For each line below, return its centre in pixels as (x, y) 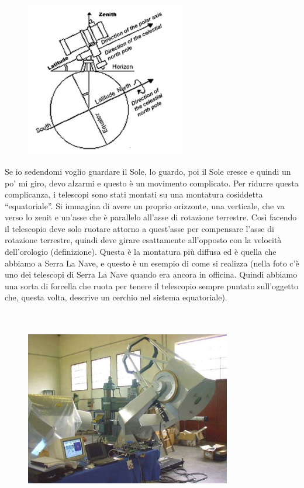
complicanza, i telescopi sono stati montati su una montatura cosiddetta (134, 194)
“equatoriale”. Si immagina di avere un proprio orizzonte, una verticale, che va (145, 205)
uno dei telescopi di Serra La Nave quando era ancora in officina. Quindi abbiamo (151, 274)
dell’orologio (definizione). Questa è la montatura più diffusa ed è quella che (141, 252)
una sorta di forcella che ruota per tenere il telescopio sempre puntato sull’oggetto (152, 285)
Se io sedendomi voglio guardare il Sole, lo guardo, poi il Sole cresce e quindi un (148, 171)
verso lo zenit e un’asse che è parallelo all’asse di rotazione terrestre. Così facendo (151, 217)
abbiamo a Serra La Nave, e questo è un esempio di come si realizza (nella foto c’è (152, 263)
